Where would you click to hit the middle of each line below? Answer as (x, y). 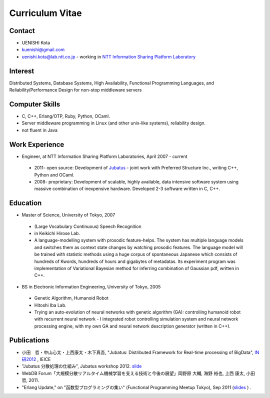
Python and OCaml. (54, 174)
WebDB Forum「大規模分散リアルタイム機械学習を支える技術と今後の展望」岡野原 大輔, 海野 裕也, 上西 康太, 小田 (138, 373)
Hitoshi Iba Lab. (50, 305)
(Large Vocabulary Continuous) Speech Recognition (88, 226)
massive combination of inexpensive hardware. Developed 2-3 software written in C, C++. (127, 189)
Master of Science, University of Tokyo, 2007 (68, 215)
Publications (29, 340)
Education (25, 203)
